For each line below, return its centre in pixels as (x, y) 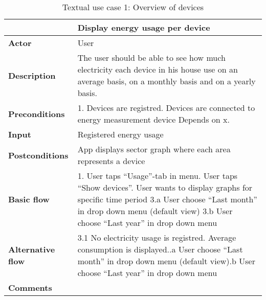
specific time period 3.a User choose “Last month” (167, 199)
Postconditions (38, 155)
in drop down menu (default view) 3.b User (155, 211)
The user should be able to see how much (151, 57)
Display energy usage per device (144, 27)
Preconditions (37, 113)
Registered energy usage (120, 134)
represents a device (111, 161)
